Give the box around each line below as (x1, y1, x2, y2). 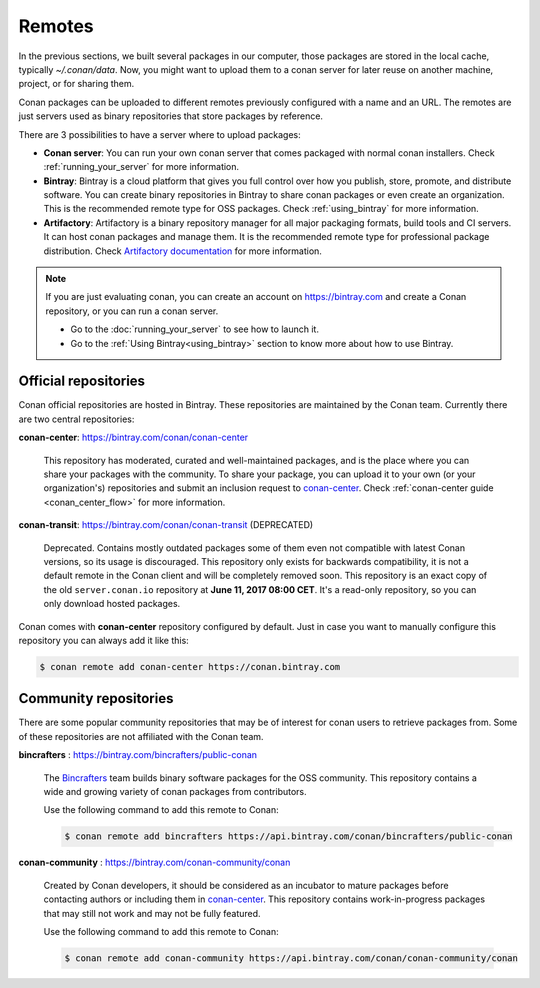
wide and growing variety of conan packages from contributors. (43, 786, 307, 797)
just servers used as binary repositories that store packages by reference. (18, 110, 324, 122)
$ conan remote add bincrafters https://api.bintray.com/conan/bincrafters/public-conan (64, 831, 514, 842)
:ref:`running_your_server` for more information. (43, 161, 240, 173)
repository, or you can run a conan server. (45, 305, 219, 317)
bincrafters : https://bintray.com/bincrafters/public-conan (18, 749, 258, 761)
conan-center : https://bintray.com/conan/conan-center (18, 431, 249, 444)
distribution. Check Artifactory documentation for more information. (43, 245, 322, 257)
